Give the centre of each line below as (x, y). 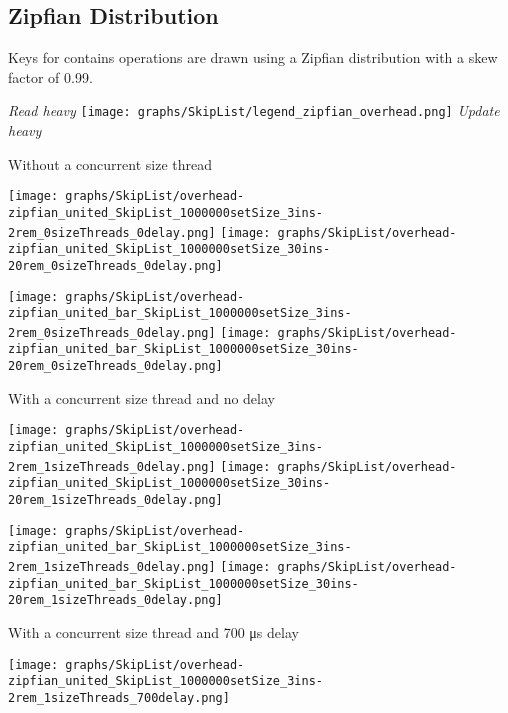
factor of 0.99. (50, 76)
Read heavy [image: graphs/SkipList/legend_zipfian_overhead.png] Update (254, 110)
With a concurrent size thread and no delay (141, 397)
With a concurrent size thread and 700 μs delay (153, 631)
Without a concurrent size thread (110, 163)
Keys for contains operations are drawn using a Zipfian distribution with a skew (253, 57)
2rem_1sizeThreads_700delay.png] (119, 697)
